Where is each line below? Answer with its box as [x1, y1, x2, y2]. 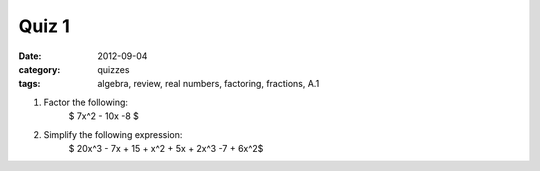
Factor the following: [43, 96, 129, 108]
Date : [18, 50, 42, 62]
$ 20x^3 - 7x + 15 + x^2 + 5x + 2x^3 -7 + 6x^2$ [68, 142, 264, 154]
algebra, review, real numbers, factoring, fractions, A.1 [97, 78, 320, 90]
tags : [18, 78, 41, 90]
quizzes [97, 63, 130, 75]
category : [18, 63, 61, 75]
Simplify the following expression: [43, 128, 183, 140]
